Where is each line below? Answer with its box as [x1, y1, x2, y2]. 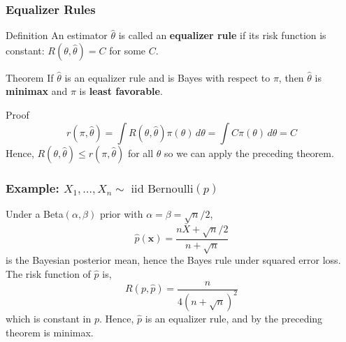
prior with [99, 206, 143, 221]
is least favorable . [79, 84, 163, 98]
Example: [6, 179, 59, 196]
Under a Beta [6, 206, 64, 221]
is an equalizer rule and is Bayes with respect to [64, 70, 271, 84]
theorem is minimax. [6, 325, 94, 339]
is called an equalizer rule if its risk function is [118, 28, 326, 43]
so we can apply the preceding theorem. [164, 145, 334, 160]
